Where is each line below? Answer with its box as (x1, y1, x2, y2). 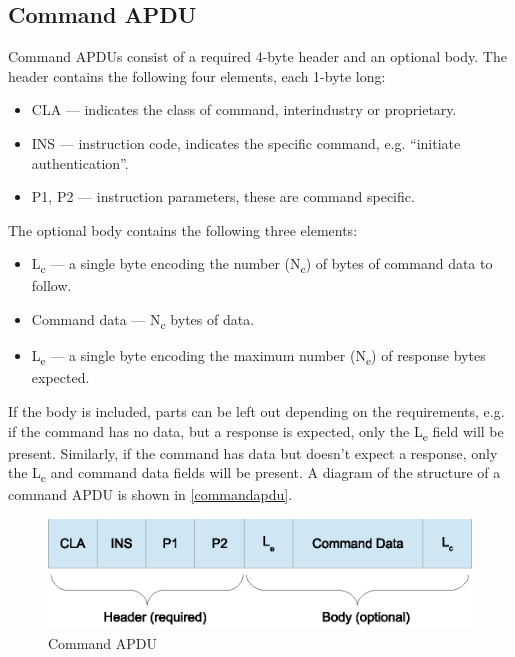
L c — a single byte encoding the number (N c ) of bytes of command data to (31, 253, 493, 277)
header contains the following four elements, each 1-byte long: (8, 65, 386, 86)
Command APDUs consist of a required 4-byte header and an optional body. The (8, 46, 507, 67)
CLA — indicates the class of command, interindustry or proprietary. (31, 99, 457, 120)
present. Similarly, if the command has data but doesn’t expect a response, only (8, 442, 498, 463)
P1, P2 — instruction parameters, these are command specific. (31, 186, 415, 207)
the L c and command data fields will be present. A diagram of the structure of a (8, 462, 501, 486)
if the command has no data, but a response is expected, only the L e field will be (8, 420, 504, 444)
